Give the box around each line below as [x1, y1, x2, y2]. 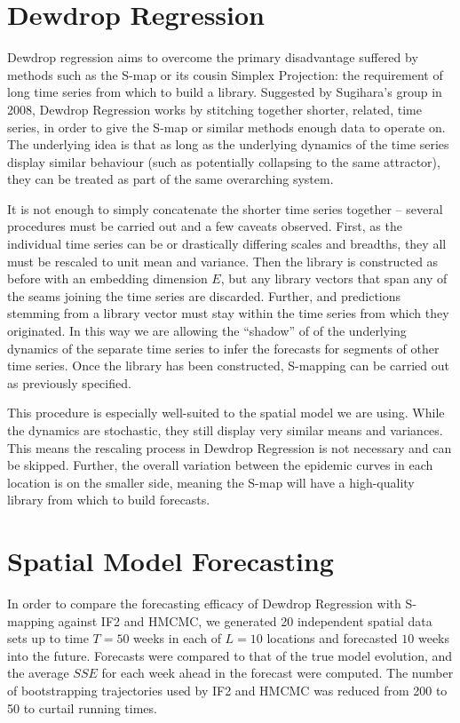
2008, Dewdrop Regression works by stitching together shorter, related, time [7, 99, 422, 118]
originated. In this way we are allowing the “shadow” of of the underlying [7, 322, 407, 340]
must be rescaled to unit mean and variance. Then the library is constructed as [7, 251, 439, 270]
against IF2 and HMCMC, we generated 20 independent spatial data [58, 611, 432, 630]
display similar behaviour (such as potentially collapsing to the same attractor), [7, 152, 440, 171]
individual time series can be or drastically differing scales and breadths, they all [7, 234, 447, 253]
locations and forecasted [266, 629, 398, 648]
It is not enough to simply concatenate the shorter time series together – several [7, 199, 443, 218]
